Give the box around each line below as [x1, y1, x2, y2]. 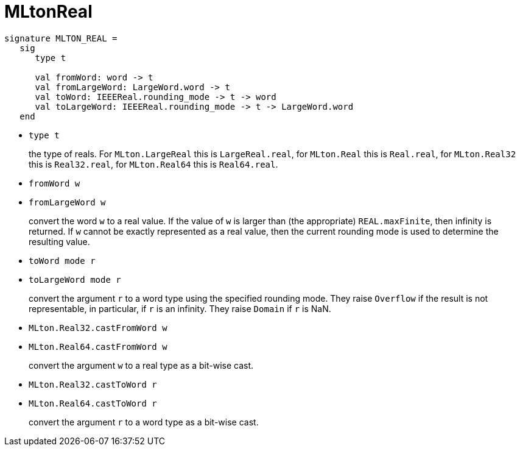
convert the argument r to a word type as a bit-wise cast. [29, 416, 259, 427]
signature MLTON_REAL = [4, 33, 118, 43]
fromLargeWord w [29, 197, 106, 207]
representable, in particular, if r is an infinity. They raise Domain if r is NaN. [29, 303, 331, 314]
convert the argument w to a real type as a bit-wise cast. [29, 360, 254, 371]
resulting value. [29, 236, 90, 247]
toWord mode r [29, 255, 96, 266]
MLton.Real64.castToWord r [29, 398, 157, 408]
